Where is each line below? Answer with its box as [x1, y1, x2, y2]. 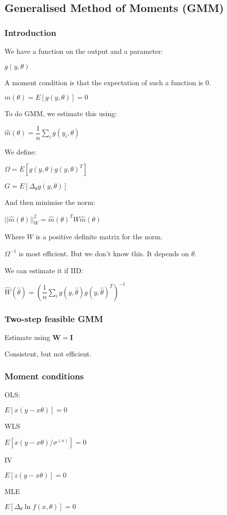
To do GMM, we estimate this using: [4, 108, 117, 119]
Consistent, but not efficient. [4, 348, 92, 359]
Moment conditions [4, 369, 84, 382]
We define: [4, 146, 36, 157]
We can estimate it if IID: [4, 265, 83, 275]
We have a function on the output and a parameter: [4, 46, 163, 56]
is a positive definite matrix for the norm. [35, 231, 163, 242]
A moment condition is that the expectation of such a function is [4, 77, 204, 87]
